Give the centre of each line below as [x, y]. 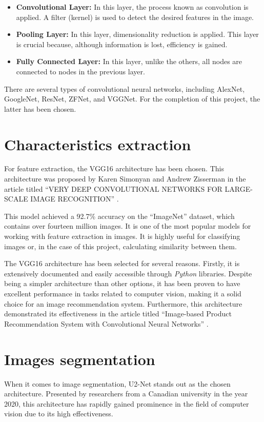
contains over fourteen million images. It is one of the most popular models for [128, 226]
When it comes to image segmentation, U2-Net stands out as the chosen [117, 383]
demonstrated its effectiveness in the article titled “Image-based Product [118, 314]
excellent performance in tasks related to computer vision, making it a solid [123, 293]
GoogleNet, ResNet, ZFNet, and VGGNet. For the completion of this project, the [132, 99]
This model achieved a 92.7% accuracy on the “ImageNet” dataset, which [119, 216]
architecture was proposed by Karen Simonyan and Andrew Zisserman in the [125, 179]
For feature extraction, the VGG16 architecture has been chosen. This [114, 168]
